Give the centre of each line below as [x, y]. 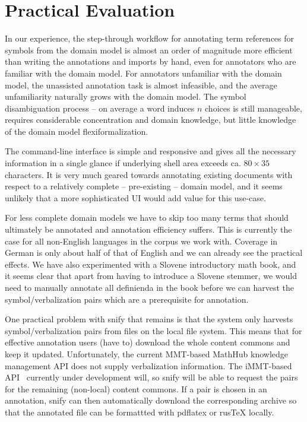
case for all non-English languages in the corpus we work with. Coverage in [141, 241]
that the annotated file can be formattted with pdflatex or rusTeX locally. [140, 412]
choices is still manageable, [254, 108]
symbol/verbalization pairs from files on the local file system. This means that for [153, 330]
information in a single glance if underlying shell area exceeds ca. [123, 163]
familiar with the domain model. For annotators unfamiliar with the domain [143, 73]
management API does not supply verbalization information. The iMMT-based [148, 365]
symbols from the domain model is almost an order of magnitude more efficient [149, 50]
